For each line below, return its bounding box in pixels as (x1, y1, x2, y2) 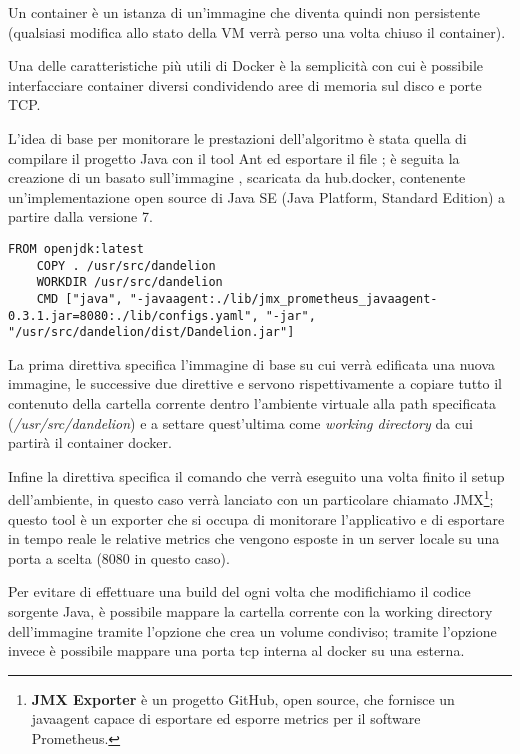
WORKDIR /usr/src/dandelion (36, 275, 223, 290)
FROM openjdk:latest (8, 241, 145, 256)
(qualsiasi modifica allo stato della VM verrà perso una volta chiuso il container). (8, 21, 506, 42)
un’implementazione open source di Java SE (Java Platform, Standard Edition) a (8, 186, 506, 207)
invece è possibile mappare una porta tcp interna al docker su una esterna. (8, 640, 465, 661)
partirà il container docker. (8, 432, 172, 453)
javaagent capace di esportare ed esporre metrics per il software (31, 708, 421, 729)
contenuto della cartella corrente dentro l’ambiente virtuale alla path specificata (8, 393, 496, 414)
